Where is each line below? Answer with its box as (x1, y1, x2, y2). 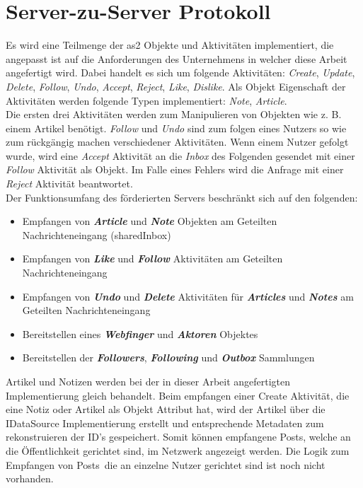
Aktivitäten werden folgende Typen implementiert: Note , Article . (6, 93, 287, 108)
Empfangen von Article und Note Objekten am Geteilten (22, 214, 277, 228)
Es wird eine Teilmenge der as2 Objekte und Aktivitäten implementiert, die (6, 37, 334, 52)
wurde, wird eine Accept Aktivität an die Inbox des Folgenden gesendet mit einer (6, 148, 355, 163)
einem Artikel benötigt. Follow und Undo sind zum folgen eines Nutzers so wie (6, 120, 347, 135)
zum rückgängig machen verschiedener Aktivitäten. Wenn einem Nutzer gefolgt (6, 134, 349, 149)
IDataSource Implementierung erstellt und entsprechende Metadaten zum (6, 415, 324, 430)
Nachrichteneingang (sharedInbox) (22, 227, 171, 242)
